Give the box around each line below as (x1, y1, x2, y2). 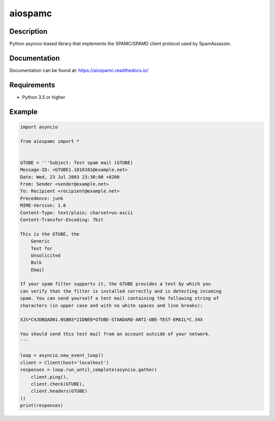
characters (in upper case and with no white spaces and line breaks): (20, 303, 203, 308)
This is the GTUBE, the (20, 231, 80, 237)
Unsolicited (31, 253, 61, 258)
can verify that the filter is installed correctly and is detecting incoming (20, 288, 222, 294)
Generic (31, 238, 50, 244)
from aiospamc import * (20, 138, 80, 144)
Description (9, 27, 48, 36)
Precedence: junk (20, 195, 64, 201)
